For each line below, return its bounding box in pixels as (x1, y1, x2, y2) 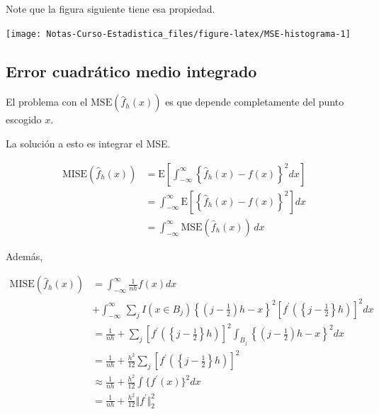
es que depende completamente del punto (165, 94, 344, 109)
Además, (6, 248, 43, 263)
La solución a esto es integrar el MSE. (6, 136, 171, 151)
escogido (6, 112, 42, 127)
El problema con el (6, 94, 88, 109)
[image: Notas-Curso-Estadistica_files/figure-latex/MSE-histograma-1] (6, 28, 351, 39)
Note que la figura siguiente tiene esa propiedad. (6, 1, 215, 16)
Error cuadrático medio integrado (6, 60, 257, 82)
